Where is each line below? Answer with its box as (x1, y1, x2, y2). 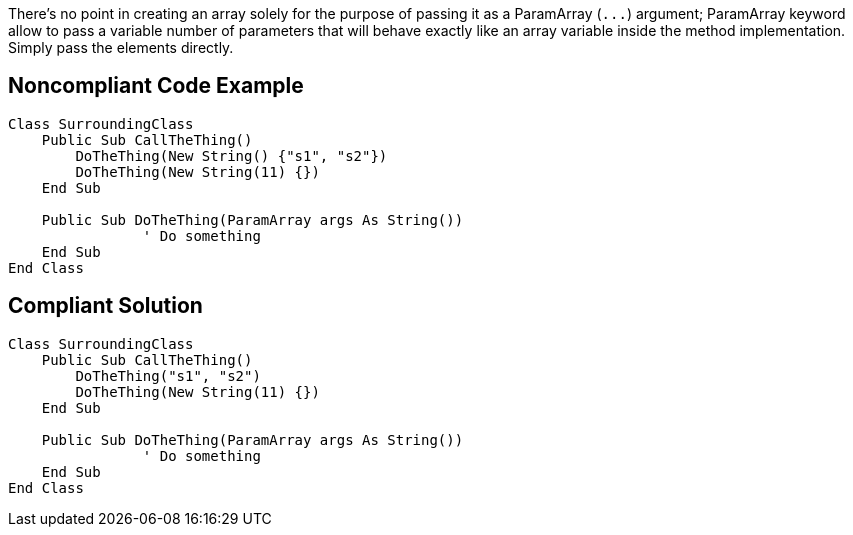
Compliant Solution (8, 293, 203, 319)
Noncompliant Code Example (8, 73, 304, 99)
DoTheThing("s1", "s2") (75, 367, 261, 384)
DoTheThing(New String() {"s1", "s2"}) (75, 147, 388, 164)
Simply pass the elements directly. (8, 39, 234, 56)
